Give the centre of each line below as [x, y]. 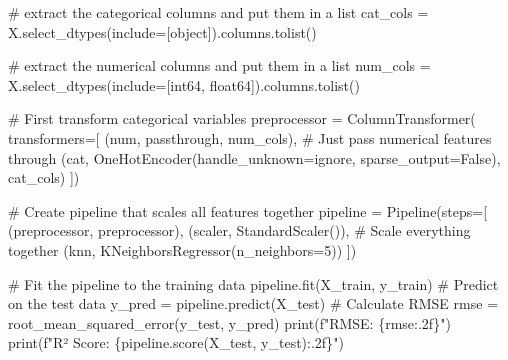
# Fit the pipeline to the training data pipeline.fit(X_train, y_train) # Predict [253, 283]
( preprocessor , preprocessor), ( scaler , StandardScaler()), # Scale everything [239, 230]
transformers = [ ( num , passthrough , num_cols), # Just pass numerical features [250, 137]
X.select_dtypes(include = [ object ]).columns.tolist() [162, 31]
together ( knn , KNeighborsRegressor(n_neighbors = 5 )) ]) [182, 249]
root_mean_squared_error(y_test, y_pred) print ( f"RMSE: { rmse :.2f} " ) [229, 322]
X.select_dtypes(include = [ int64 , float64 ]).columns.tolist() [184, 84]
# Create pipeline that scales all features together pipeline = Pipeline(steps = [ [248, 210]
